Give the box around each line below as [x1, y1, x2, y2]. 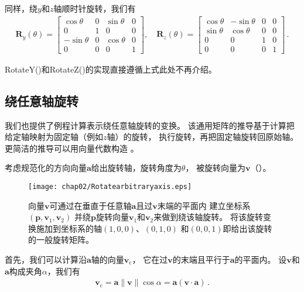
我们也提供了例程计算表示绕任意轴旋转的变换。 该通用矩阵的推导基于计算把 [5, 119, 295, 131]
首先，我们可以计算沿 [5, 253, 87, 265]
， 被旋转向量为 [185, 162, 246, 174]
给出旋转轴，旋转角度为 [91, 162, 182, 174]
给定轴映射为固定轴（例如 [5, 130, 103, 143]
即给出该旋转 [223, 222, 272, 234]
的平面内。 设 [234, 253, 287, 265]
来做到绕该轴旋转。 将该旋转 [153, 211, 263, 223]
